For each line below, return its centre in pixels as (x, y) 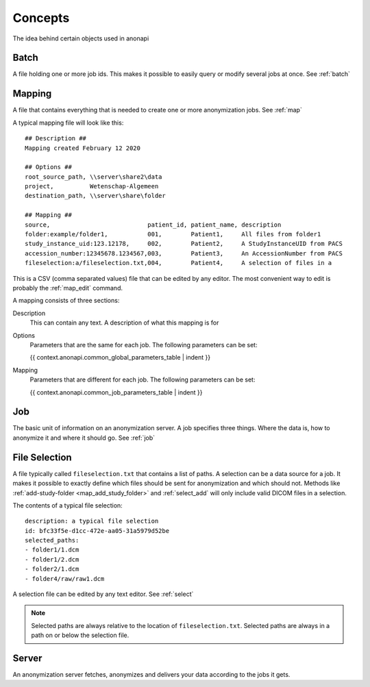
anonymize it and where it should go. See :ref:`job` (84, 438)
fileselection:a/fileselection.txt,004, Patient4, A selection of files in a (178, 263)
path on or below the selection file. (80, 635)
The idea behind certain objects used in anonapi (81, 38)
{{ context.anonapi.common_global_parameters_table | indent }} (120, 358)
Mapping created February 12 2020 (83, 148)
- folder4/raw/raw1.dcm (65, 578)
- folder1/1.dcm (52, 550)
